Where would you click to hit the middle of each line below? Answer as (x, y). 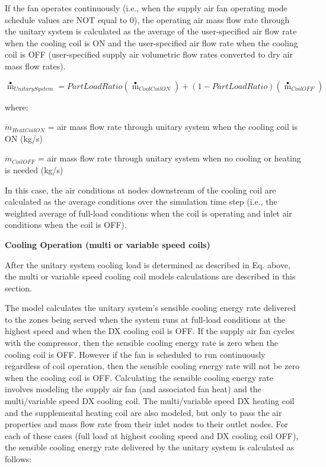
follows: (18, 459)
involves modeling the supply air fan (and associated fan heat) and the (133, 389)
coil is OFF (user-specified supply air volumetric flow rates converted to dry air (149, 54)
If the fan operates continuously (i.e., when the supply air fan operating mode (146, 8)
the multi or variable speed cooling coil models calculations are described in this (150, 276)
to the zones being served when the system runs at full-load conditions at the (145, 319)
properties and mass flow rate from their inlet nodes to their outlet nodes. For (147, 424)
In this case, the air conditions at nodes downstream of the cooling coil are (140, 190)
